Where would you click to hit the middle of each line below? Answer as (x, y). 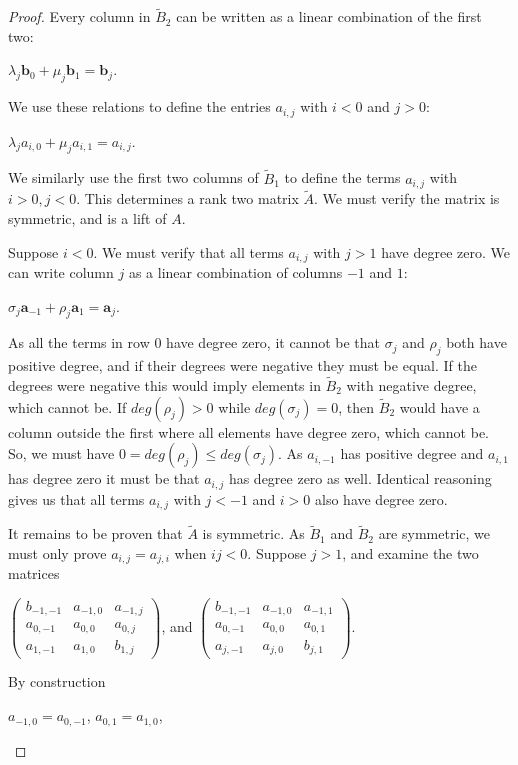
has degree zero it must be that (104, 478)
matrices (34, 573)
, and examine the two (410, 552)
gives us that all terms (76, 498)
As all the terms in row (79, 342)
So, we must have (61, 453)
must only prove (57, 552)
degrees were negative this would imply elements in (164, 384)
